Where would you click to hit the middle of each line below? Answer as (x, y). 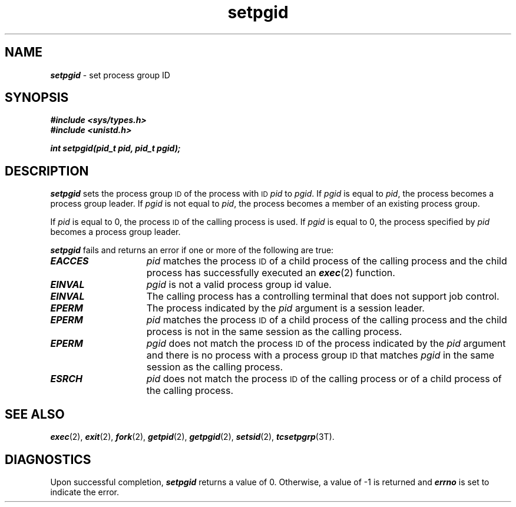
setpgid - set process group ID (110, 75)
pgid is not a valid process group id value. (239, 285)
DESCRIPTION (47, 171)
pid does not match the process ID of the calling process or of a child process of (324, 379)
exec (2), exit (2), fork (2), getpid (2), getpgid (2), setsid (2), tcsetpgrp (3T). (192, 437)
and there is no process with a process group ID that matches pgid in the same (320, 355)
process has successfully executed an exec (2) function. (271, 273)
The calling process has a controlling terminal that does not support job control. (323, 296)
